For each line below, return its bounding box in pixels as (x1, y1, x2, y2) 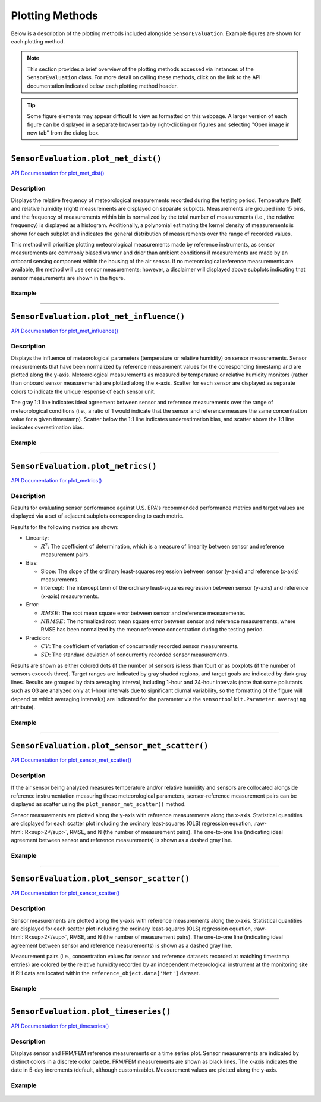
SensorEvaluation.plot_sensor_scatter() (11, 874, 190, 884)
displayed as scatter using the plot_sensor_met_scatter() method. (11, 801, 186, 808)
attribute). (11, 703, 36, 711)
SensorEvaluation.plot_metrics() (11, 461, 157, 471)
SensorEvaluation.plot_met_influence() (11, 312, 185, 321)
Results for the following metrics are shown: (11, 523, 119, 530)
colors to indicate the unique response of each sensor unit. (11, 388, 156, 395)
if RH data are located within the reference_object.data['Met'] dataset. (11, 969, 200, 976)
